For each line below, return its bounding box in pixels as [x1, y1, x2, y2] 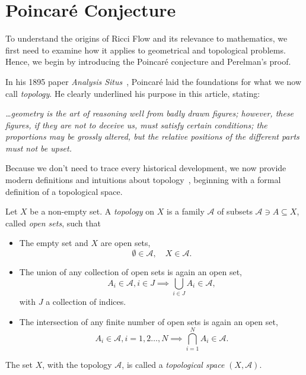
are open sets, [100, 237, 151, 249]
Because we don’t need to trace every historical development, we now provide [5, 162, 286, 174]
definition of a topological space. [5, 185, 123, 197]
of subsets [217, 205, 253, 218]
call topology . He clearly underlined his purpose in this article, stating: [5, 87, 260, 99]
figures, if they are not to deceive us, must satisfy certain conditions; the [5, 118, 267, 131]
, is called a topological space [122, 358, 225, 371]
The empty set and [19, 237, 88, 249]
